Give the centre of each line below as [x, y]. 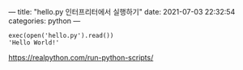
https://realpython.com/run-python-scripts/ [81, 58]
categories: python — [45, 21]
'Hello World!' [34, 43]
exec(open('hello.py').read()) [61, 35]
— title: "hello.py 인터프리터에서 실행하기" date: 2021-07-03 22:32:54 [122, 12]
